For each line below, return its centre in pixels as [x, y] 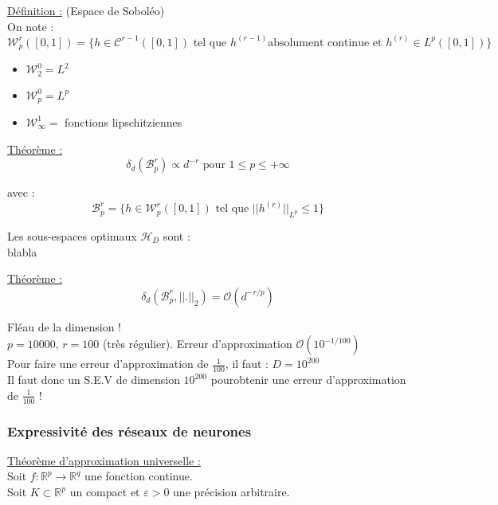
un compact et [105, 492]
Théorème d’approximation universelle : [104, 460]
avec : [21, 192]
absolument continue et [325, 43]
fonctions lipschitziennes [124, 121]
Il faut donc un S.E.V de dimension [94, 380]
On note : [31, 26]
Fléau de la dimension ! [64, 326]
